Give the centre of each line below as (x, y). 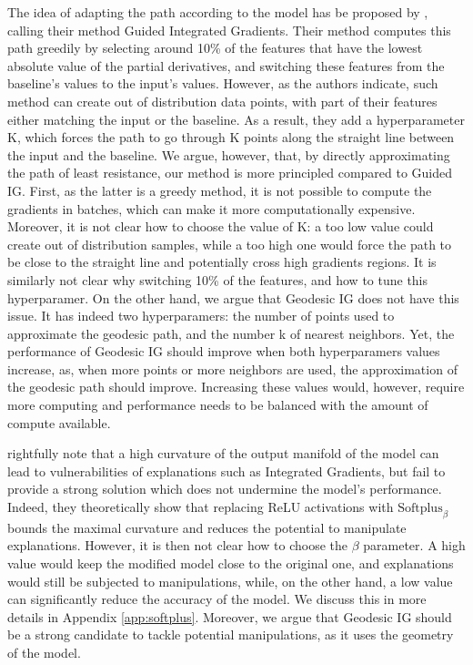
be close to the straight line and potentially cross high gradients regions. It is (222, 262)
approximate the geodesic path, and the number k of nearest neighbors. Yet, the (231, 333)
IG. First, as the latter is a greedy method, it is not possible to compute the (220, 190)
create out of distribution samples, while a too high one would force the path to (230, 244)
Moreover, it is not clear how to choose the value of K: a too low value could (221, 226)
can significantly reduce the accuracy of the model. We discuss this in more (217, 599)
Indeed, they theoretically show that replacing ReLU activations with (201, 507)
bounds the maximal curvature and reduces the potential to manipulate (207, 527)
